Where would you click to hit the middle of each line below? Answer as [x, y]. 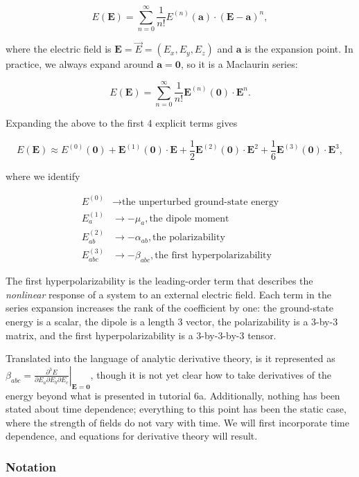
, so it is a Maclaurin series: [239, 64]
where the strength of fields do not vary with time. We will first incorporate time [177, 422]
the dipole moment [189, 218]
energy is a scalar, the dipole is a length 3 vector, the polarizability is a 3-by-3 [172, 322]
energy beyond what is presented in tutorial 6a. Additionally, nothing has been [173, 395]
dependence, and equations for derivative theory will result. [132, 436]
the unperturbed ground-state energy [201, 202]
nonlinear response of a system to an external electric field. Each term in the [168, 294]
